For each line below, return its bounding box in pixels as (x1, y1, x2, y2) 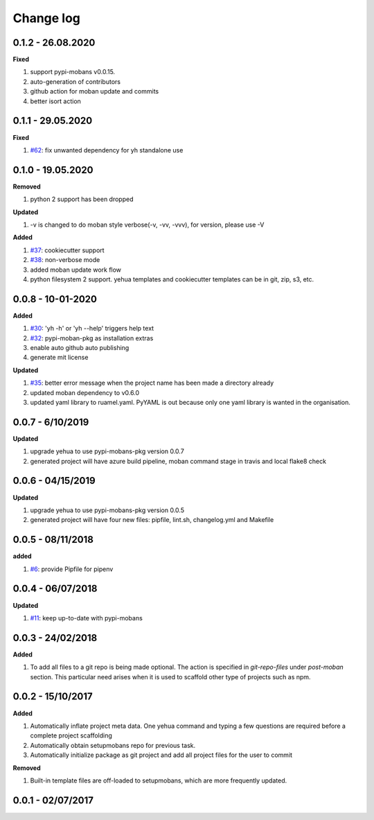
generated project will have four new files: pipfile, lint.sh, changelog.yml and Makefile (30, 516, 274, 524)
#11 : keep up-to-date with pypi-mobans (30, 613, 143, 622)
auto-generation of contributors (30, 77, 121, 86)
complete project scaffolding (30, 731, 112, 740)
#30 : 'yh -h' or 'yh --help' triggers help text (30, 324, 154, 333)
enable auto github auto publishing (30, 344, 130, 352)
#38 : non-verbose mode (30, 256, 100, 264)
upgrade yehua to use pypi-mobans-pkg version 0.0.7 (30, 447, 185, 455)
